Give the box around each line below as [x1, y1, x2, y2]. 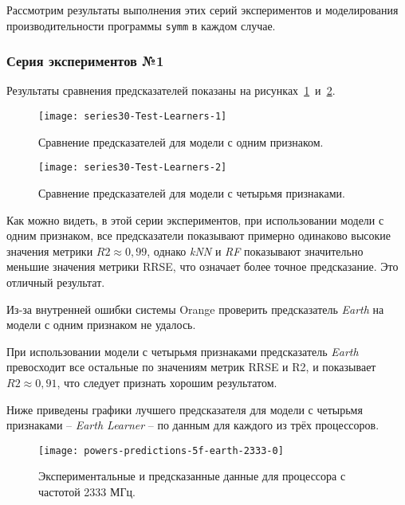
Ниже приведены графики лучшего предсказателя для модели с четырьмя [6, 401, 363, 417]
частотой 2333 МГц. [38, 483, 136, 499]
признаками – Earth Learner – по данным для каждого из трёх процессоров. [6, 417, 379, 433]
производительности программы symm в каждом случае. [6, 17, 276, 33]
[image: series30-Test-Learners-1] [38, 111, 227, 123]
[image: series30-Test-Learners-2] [38, 162, 227, 174]
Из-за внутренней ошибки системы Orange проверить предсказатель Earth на [6, 300, 384, 317]
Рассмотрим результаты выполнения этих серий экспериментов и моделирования [6, 2, 399, 18]
